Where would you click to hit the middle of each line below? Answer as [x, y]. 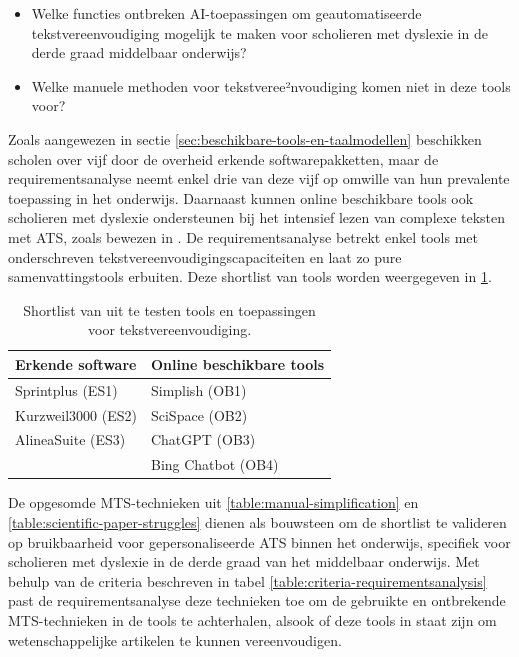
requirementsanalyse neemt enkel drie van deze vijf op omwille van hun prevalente [259, 178]
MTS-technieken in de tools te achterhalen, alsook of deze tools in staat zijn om [252, 619]
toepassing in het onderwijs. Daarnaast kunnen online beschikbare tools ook [241, 197]
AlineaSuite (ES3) [70, 439]
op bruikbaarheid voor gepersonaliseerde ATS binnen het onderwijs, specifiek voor [259, 541]
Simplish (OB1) [198, 389]
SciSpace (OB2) [199, 414]
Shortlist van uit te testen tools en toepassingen [169, 309]
